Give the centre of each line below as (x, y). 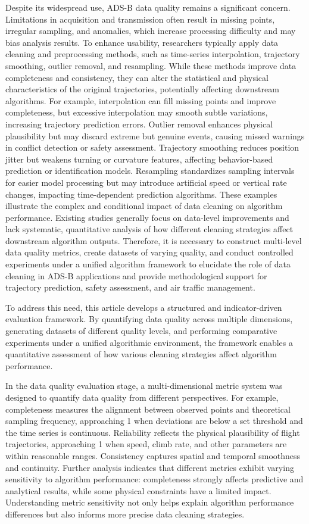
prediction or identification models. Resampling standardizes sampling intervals (150, 171)
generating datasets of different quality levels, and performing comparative (141, 331)
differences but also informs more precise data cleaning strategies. (125, 514)
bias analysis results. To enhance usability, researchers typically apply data (142, 42)
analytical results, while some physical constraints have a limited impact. (138, 490)
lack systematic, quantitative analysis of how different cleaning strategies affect (149, 229)
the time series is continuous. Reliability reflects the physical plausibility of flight (153, 432)
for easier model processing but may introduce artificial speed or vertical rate (146, 182)
